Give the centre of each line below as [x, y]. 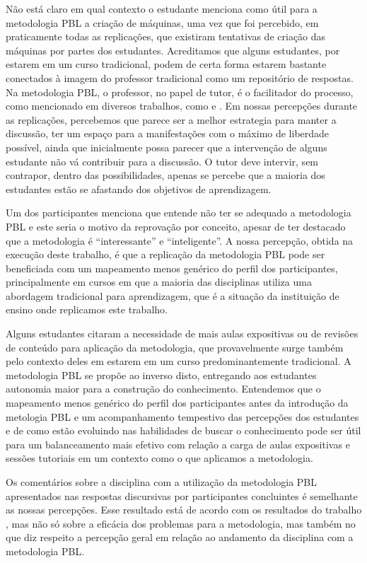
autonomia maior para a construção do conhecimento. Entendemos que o [163, 389]
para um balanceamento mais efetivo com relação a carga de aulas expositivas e [178, 444]
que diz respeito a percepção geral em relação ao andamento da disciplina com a [180, 537]
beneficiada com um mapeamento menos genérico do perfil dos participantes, [172, 268]
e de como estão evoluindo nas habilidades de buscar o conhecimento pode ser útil [183, 430]
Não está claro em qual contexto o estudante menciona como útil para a [162, 8]
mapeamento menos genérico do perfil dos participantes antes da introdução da [177, 403]
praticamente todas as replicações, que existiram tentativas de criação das [166, 36]
